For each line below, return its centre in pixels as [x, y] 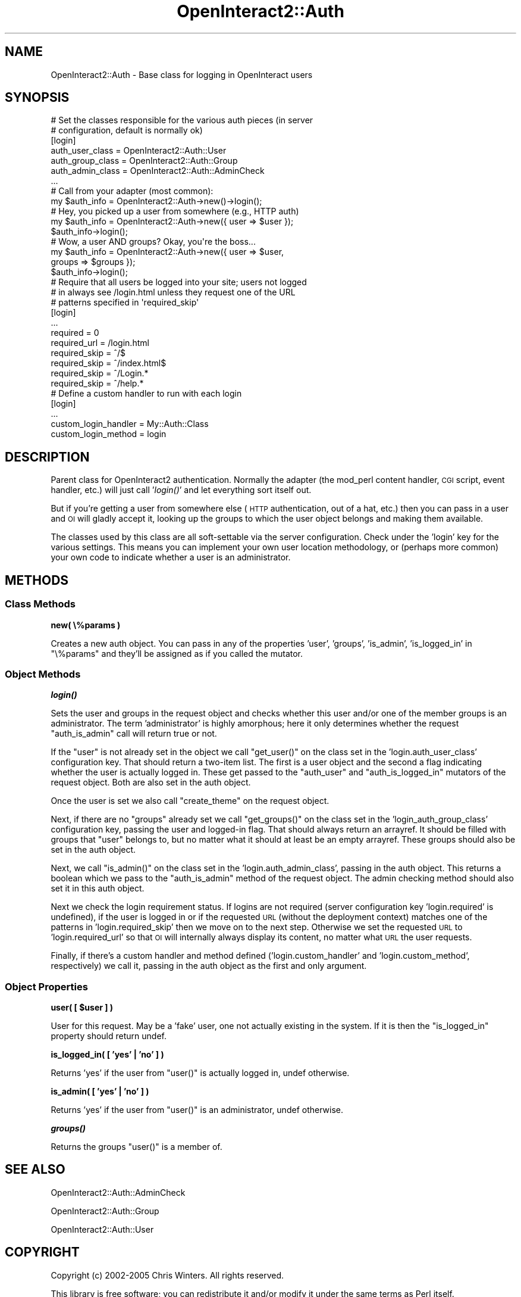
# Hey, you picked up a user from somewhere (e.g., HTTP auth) [175, 211]
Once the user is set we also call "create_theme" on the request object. [190, 801]
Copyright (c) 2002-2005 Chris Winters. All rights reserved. [167, 1275]
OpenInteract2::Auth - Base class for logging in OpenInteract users [182, 74]
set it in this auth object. [98, 888]
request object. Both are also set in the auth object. [151, 782]
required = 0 [75, 333]
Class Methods [40, 604]
